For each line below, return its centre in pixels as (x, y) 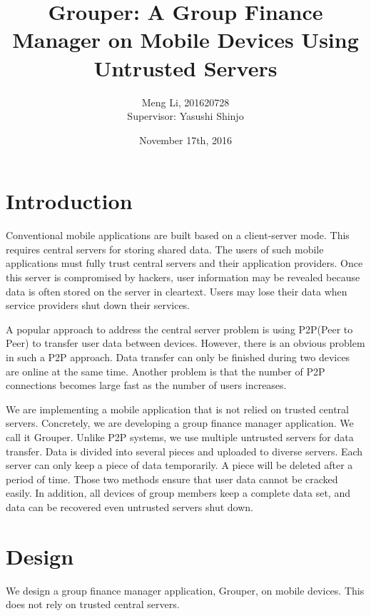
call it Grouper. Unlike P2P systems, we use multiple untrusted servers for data (180, 436)
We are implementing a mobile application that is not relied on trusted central (177, 409)
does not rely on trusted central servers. (93, 604)
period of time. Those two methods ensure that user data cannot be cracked (172, 479)
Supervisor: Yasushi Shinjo (185, 116)
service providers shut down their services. (98, 305)
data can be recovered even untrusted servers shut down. (129, 506)
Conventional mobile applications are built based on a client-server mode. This (178, 235)
